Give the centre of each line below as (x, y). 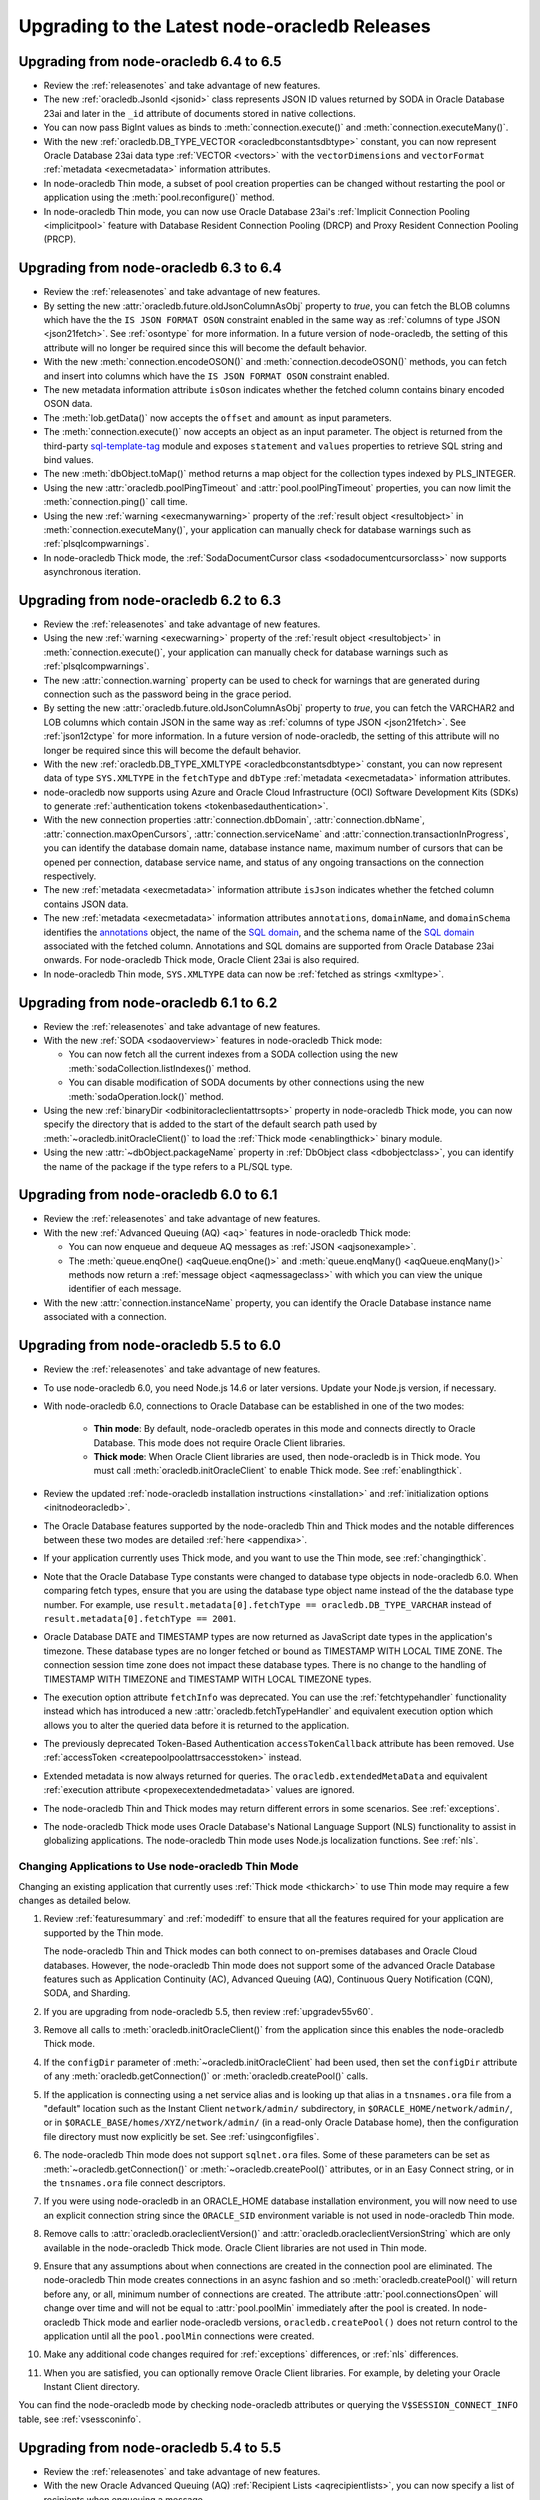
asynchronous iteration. (92, 572)
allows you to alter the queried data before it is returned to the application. (196, 1725)
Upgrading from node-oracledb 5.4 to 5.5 (150, 2447)
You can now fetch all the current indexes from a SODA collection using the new (233, 1054)
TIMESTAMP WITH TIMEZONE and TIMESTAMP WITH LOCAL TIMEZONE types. (207, 1679)
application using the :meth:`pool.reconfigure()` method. (159, 197)
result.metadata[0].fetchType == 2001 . (140, 1618)
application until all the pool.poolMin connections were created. (179, 2336)
